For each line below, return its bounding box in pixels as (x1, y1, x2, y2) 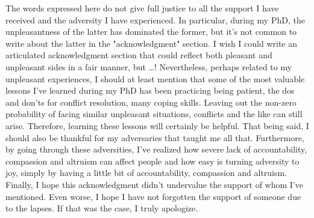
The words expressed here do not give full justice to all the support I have (5, 2, 279, 14)
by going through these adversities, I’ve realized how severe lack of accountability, (5, 143, 307, 156)
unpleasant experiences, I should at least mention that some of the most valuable (5, 72, 305, 85)
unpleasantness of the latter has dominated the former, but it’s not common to (5, 25, 297, 38)
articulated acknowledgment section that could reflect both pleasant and (5, 49, 272, 61)
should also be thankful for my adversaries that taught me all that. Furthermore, (5, 131, 304, 144)
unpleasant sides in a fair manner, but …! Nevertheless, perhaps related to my (5, 60, 292, 73)
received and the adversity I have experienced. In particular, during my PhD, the (5, 13, 305, 26)
